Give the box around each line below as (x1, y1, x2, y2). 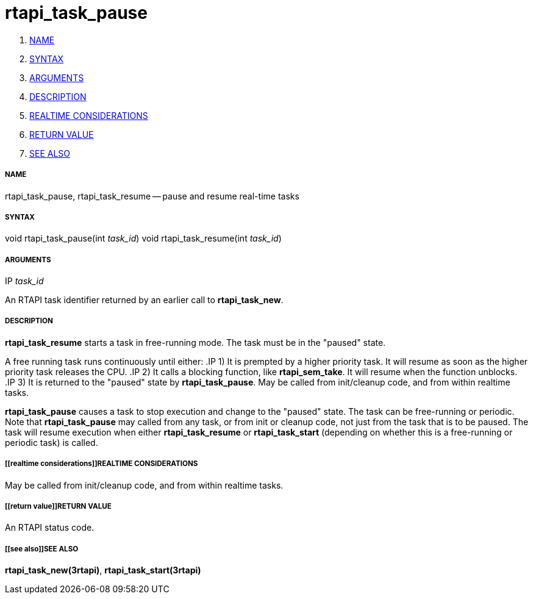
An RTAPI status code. (5, 522, 95, 533)
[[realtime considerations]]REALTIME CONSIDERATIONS (5, 459, 198, 468)
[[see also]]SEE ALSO (5, 544, 79, 553)
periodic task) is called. (5, 437, 98, 448)
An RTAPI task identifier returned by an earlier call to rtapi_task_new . (5, 295, 284, 306)
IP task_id (5, 276, 44, 287)
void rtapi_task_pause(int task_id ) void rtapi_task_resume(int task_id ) (5, 233, 282, 244)
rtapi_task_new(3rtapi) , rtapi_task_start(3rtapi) (5, 565, 201, 576)
